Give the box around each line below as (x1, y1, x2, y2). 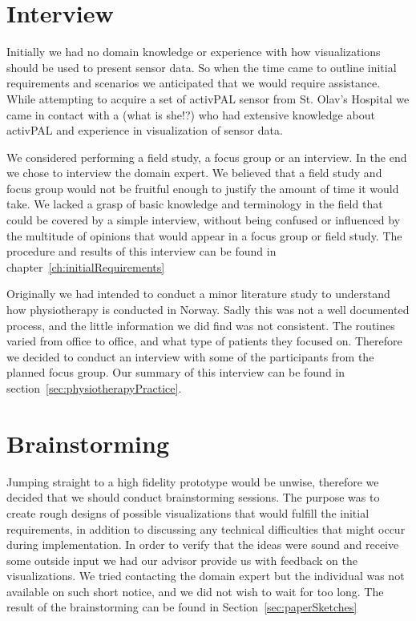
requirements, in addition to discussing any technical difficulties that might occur (6, 520, 406, 537)
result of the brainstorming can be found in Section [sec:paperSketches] (6, 599, 357, 615)
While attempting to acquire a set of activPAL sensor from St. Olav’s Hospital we (6, 90, 410, 107)
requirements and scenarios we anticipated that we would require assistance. (6, 75, 381, 91)
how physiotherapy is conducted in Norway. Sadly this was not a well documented (6, 301, 410, 318)
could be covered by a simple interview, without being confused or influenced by (6, 212, 401, 228)
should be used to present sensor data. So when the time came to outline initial (6, 58, 397, 75)
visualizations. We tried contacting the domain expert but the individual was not (6, 567, 405, 584)
